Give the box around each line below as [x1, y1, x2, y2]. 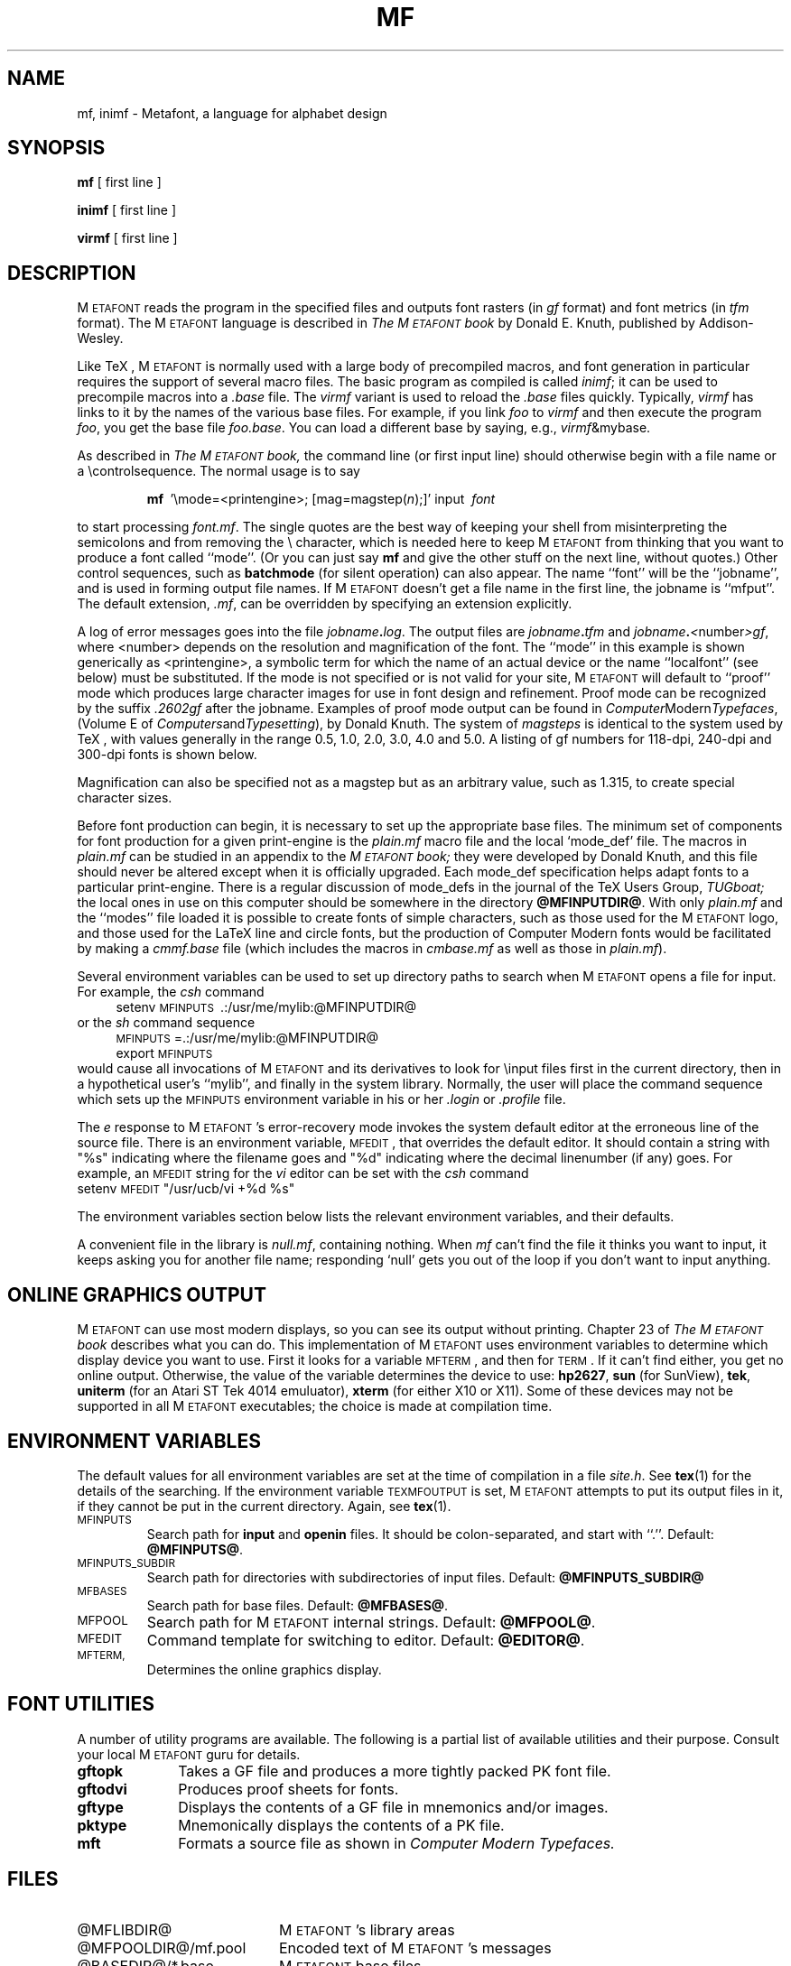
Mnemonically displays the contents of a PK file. [178, 1815, 505, 1834]
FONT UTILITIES [7, 1692, 154, 1716]
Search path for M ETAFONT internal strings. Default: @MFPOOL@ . [146, 1612, 596, 1631]
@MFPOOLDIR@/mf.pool [77, 1938, 247, 1957]
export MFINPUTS [116, 1045, 213, 1062]
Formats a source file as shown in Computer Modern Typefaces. [178, 1833, 615, 1852]
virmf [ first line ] [77, 230, 178, 246]
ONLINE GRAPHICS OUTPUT [7, 1283, 266, 1306]
